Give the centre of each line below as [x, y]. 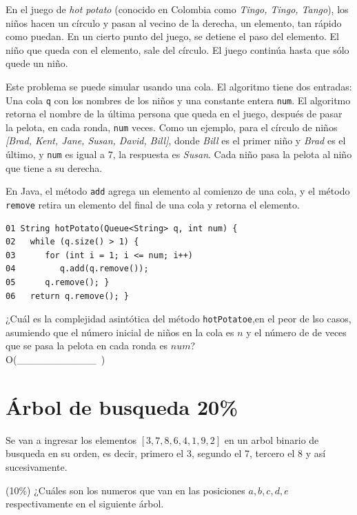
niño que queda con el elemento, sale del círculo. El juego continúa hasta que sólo [177, 49]
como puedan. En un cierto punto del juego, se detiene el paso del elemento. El [172, 36]
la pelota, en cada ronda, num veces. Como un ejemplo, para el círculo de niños [172, 127]
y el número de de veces [296, 332]
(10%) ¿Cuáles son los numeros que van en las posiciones [125, 490]
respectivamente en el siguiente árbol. [85, 504]
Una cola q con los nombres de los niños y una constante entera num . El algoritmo [178, 100]
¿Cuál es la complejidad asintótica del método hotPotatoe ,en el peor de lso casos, [178, 319]
